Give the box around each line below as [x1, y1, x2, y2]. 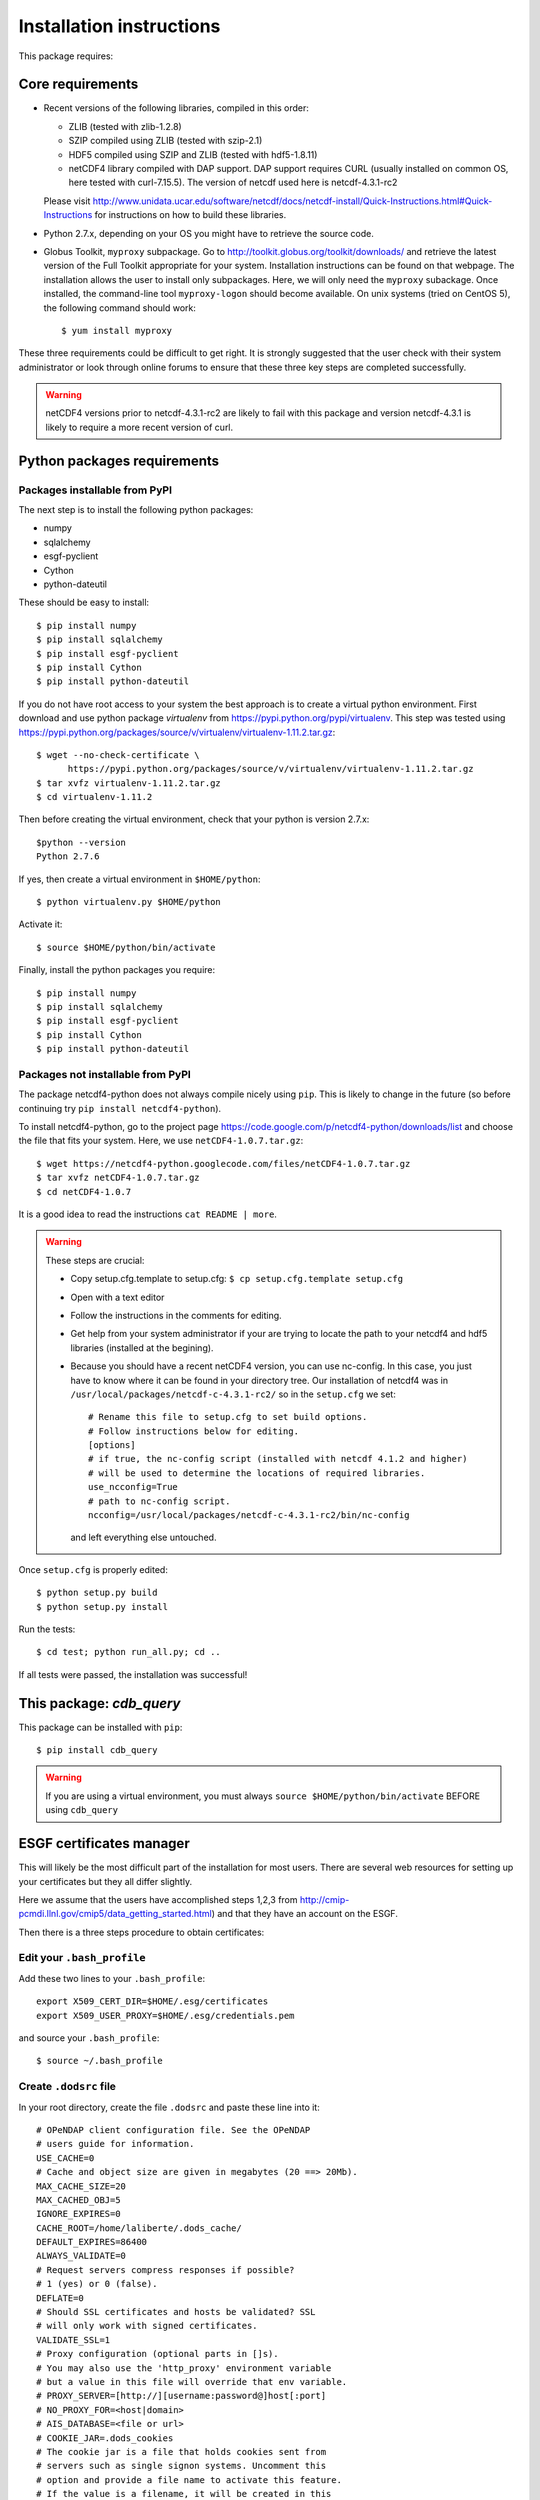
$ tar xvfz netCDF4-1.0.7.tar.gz [36, 1172, 200, 1184]
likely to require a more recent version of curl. [45, 421, 234, 433]
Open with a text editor [70, 1291, 165, 1303]
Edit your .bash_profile [18, 1951, 146, 1965]
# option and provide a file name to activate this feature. [36, 2474, 342, 2485]
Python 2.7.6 [36, 851, 100, 862]
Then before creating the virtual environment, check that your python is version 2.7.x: [18, 813, 370, 825]
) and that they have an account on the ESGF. [211, 1908, 399, 1920]
